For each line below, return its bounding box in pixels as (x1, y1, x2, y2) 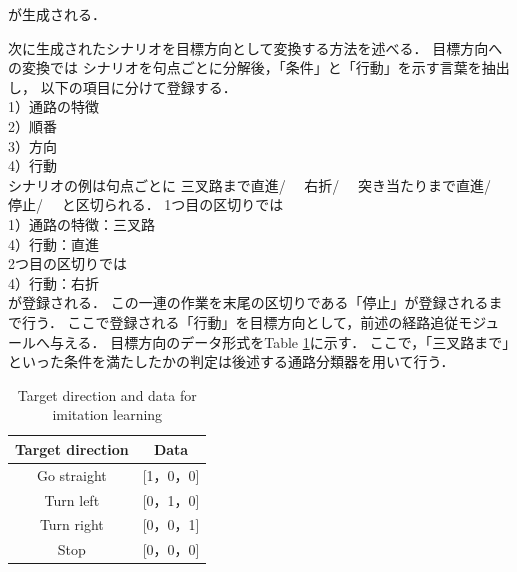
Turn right (39, 514, 104, 535)
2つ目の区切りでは (8, 253, 127, 274)
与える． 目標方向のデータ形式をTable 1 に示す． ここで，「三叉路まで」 (49, 331, 510, 352)
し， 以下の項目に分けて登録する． (8, 76, 237, 97)
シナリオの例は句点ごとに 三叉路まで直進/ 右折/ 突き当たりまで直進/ (8, 174, 491, 195)
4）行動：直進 (8, 233, 99, 254)
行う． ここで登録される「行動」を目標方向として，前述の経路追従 (21, 311, 459, 332)
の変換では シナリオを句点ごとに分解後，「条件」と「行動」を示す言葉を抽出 (8, 57, 510, 78)
